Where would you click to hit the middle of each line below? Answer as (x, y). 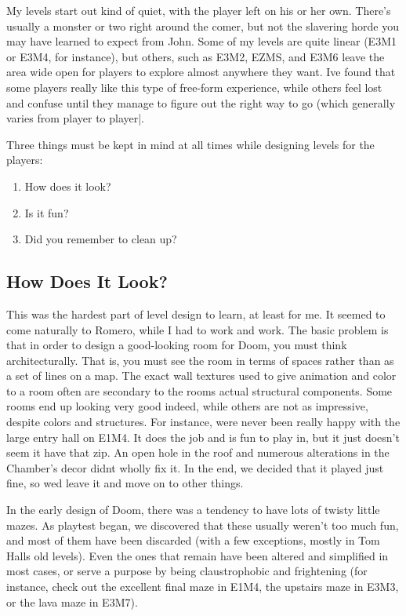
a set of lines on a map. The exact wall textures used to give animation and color (201, 375)
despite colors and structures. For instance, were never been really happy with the (203, 422)
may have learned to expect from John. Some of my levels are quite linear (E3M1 (201, 41)
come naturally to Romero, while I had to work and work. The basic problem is (198, 329)
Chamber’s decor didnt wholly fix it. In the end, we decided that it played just (195, 467)
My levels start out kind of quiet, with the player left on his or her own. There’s (199, 10)
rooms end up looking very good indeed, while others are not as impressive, (187, 406)
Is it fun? (47, 212)
